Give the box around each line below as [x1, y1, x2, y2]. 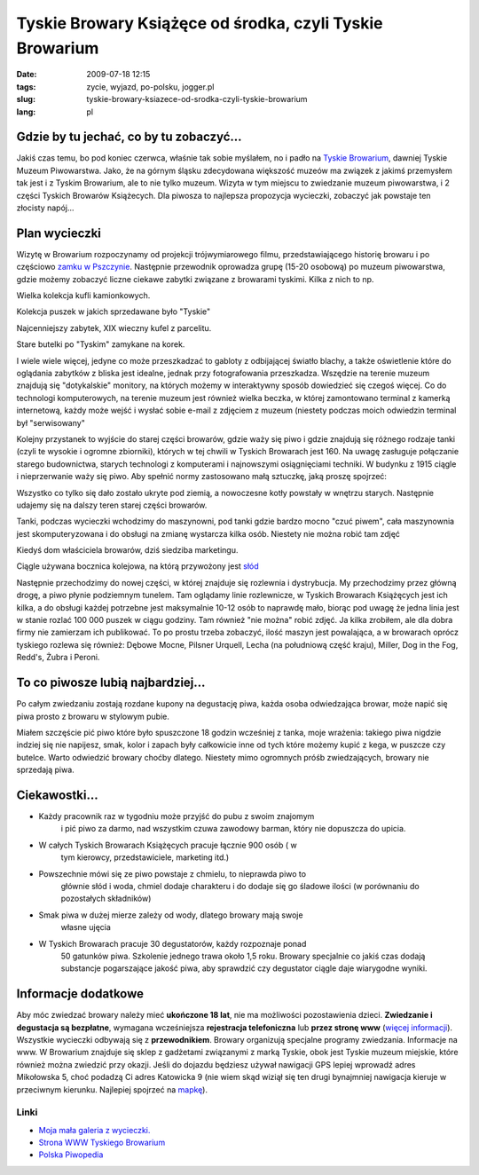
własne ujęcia [60, 922, 111, 933]
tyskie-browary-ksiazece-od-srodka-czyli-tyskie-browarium [86, 94, 308, 105]
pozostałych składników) [60, 893, 152, 904]
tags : [16, 81, 36, 92]
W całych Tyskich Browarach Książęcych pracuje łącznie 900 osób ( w [38, 840, 297, 850]
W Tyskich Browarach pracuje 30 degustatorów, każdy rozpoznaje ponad [38, 938, 307, 949]
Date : [16, 69, 37, 80]
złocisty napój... [16, 202, 75, 213]
